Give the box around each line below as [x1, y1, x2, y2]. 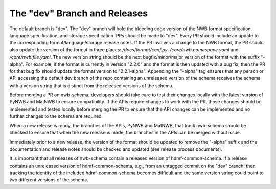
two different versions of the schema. [9, 177, 89, 183]
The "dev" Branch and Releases [9, 8, 148, 19]
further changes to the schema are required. [9, 113, 103, 119]
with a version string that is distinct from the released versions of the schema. [9, 82, 174, 89]
